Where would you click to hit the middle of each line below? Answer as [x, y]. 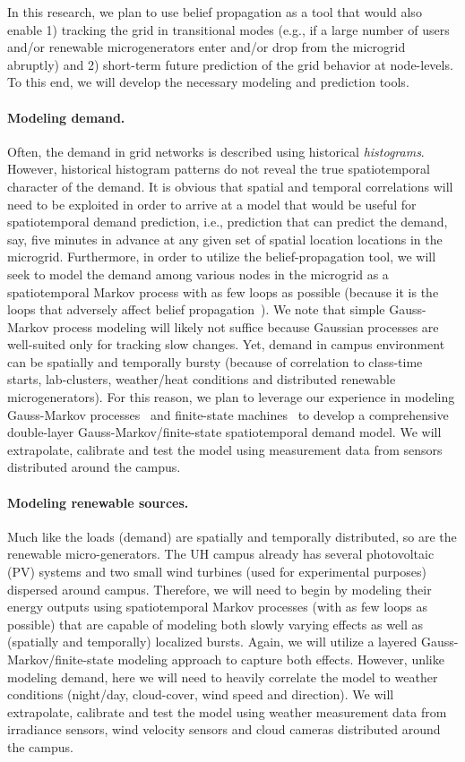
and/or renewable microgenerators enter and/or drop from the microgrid [207, 47]
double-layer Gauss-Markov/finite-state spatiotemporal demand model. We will [224, 432]
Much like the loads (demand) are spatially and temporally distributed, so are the [232, 536]
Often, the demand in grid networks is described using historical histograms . [216, 151]
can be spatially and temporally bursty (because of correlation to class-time [215, 361]
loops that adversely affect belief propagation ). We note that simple [196, 309]
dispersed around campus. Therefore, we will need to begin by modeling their [220, 589]
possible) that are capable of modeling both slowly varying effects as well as [215, 624]
